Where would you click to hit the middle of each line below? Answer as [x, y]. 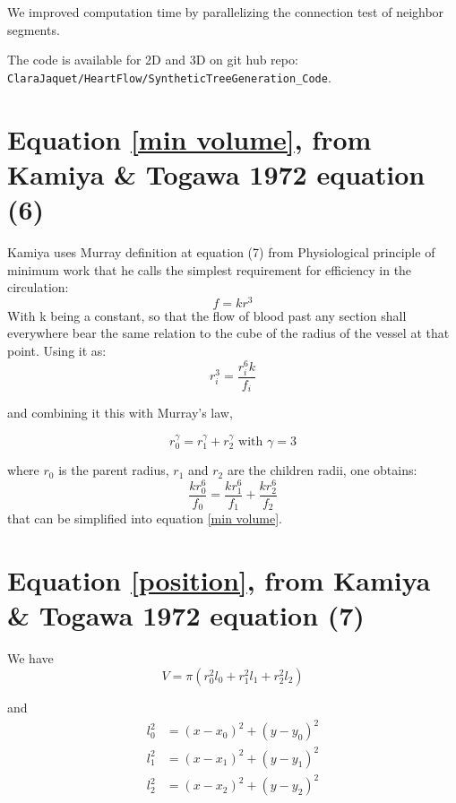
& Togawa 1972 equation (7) [186, 615]
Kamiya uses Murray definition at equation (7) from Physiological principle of [221, 251]
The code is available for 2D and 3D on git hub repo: [153, 60]
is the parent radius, [114, 470]
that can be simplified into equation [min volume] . [145, 518]
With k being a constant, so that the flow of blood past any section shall [207, 315]
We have [30, 658]
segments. [34, 29]
